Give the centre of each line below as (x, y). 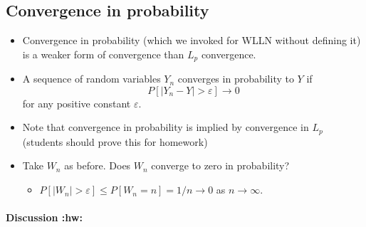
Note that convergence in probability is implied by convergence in (166, 127)
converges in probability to (236, 79)
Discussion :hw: (44, 217)
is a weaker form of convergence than (103, 54)
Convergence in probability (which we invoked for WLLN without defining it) (192, 40)
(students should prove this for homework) (115, 141)
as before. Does (98, 165)
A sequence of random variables (91, 79)
